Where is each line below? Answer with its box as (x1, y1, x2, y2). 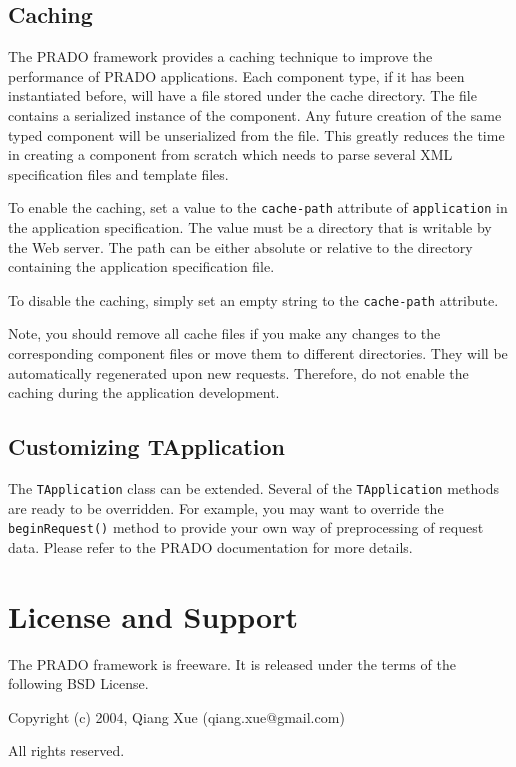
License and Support (8, 595, 298, 636)
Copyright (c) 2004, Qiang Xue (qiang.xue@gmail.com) (8, 706, 345, 727)
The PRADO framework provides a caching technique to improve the (8, 46, 433, 67)
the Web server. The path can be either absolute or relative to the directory (8, 236, 473, 257)
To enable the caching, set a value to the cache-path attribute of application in (8, 197, 508, 218)
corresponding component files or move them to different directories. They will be (8, 343, 508, 364)
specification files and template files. (8, 163, 229, 184)
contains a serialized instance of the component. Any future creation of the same (8, 104, 502, 125)
